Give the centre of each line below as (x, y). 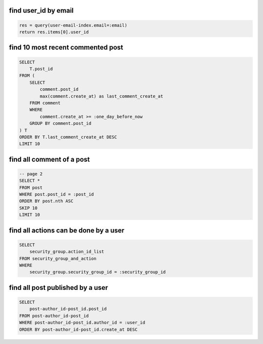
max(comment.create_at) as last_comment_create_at (101, 96)
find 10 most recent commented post (66, 48)
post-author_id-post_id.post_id (68, 309)
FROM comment (45, 103)
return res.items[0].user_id (54, 32)
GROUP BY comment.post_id (60, 124)
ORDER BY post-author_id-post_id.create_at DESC (78, 329)
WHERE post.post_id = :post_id (57, 194)
